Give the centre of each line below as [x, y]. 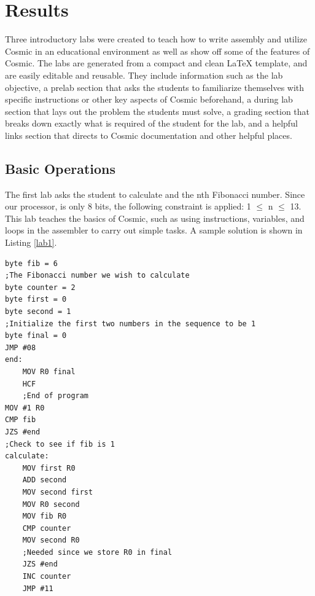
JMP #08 [21, 347]
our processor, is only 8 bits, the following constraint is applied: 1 [128, 206]
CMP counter [47, 528]
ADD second [45, 480]
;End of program [56, 396]
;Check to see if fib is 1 [60, 444]
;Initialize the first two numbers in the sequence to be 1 [130, 323]
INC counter [47, 577]
